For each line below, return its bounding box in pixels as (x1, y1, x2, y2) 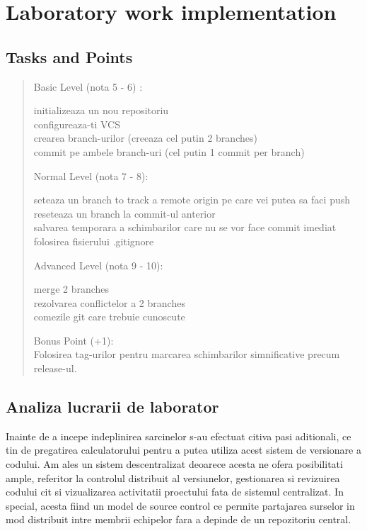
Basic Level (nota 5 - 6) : (33, 79, 143, 94)
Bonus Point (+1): (33, 332, 114, 347)
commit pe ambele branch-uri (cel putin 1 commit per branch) (33, 144, 305, 159)
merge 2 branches (33, 281, 110, 296)
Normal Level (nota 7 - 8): (33, 168, 148, 183)
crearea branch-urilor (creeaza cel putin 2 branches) (33, 130, 257, 145)
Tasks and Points (6, 45, 133, 67)
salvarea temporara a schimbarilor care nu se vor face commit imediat (33, 220, 337, 235)
